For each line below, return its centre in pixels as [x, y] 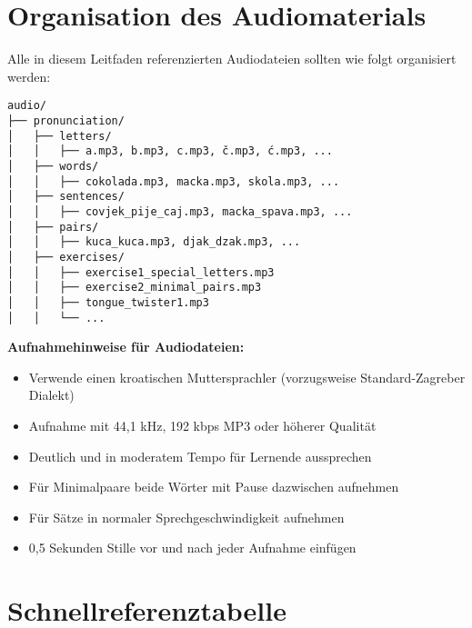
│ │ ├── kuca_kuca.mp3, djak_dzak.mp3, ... [154, 242]
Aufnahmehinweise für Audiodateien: [126, 347]
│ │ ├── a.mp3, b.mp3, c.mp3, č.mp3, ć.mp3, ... [170, 151]
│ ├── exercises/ [66, 257]
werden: [29, 76]
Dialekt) [51, 395]
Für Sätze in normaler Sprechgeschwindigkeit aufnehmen [186, 517]
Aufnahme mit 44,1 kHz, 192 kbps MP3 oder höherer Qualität [202, 425]
